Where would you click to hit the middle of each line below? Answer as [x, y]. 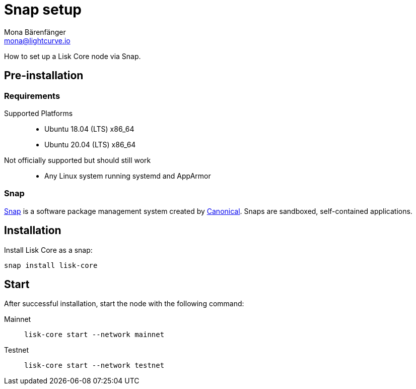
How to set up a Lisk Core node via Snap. [73, 56]
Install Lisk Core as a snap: [48, 250]
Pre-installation [44, 76]
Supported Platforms [39, 113]
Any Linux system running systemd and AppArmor [128, 176]
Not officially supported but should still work [78, 160]
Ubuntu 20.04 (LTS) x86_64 [90, 144]
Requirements [32, 96]
